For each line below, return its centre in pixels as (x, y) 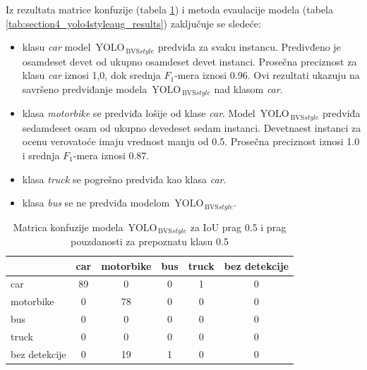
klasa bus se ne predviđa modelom (96, 203)
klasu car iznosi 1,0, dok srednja (91, 75)
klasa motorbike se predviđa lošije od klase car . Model (139, 113)
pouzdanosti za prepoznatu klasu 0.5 (150, 241)
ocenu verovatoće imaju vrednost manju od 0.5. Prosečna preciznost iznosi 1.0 (191, 141)
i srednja (41, 155)
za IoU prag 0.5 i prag (238, 227)
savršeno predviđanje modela (85, 88)
